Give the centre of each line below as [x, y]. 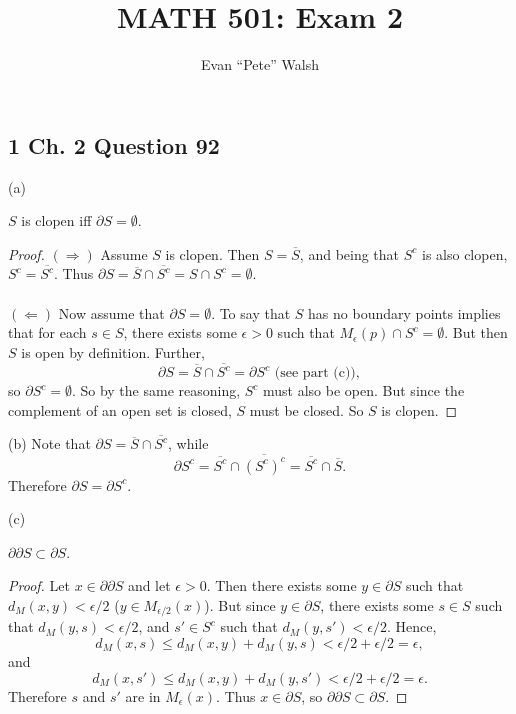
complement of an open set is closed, [120, 409]
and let [149, 585]
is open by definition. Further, [113, 351]
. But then [476, 332]
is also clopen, [465, 253]
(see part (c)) [315, 373]
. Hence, [411, 626]
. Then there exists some [281, 585]
